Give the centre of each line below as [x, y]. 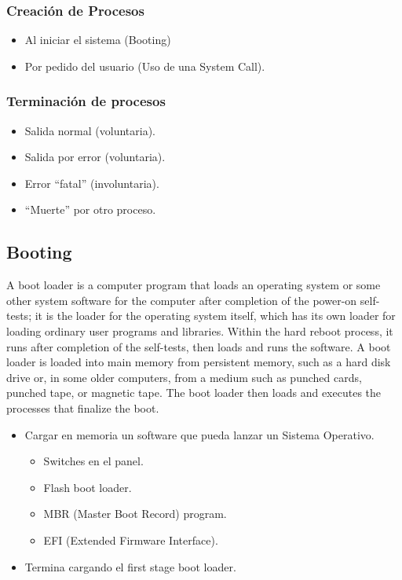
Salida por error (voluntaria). [95, 157]
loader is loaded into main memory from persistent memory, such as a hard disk [199, 362]
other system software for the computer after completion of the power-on [182, 300]
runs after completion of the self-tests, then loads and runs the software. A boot [199, 346]
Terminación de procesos [86, 101]
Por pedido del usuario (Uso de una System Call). [145, 66]
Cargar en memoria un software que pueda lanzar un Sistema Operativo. [199, 434]
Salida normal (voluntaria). [90, 130]
